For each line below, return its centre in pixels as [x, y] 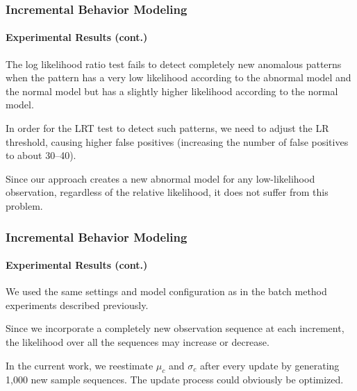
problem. [24, 205]
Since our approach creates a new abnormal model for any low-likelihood [160, 178]
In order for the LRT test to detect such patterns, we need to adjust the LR [167, 128]
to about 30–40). [41, 155]
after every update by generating [269, 365]
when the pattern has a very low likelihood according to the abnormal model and [178, 77]
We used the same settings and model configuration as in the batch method [166, 291]
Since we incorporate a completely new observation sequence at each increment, [175, 328]
